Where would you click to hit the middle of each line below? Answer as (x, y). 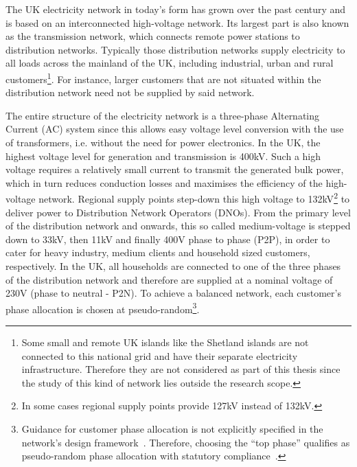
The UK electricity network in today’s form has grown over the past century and (176, 9)
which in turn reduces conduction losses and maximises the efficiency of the (164, 182)
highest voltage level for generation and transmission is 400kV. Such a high (163, 156)
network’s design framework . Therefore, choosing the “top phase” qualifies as (186, 442)
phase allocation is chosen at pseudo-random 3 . (103, 308)
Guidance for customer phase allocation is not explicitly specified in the (172, 429)
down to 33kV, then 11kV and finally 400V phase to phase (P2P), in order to (168, 239)
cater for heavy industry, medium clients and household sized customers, (158, 252)
